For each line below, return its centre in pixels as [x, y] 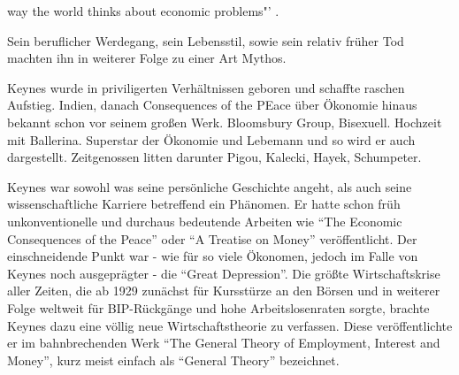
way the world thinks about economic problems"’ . [143, 11]
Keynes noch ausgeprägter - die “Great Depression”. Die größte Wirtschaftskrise [224, 273]
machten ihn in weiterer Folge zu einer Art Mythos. [147, 58]
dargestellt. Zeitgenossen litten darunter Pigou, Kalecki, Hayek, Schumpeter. [214, 157]
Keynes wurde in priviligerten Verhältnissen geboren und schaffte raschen [206, 87]
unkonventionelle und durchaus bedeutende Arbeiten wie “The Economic [205, 221]
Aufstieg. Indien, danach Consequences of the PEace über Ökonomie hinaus [212, 105]
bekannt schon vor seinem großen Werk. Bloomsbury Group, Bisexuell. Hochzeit [225, 122]
